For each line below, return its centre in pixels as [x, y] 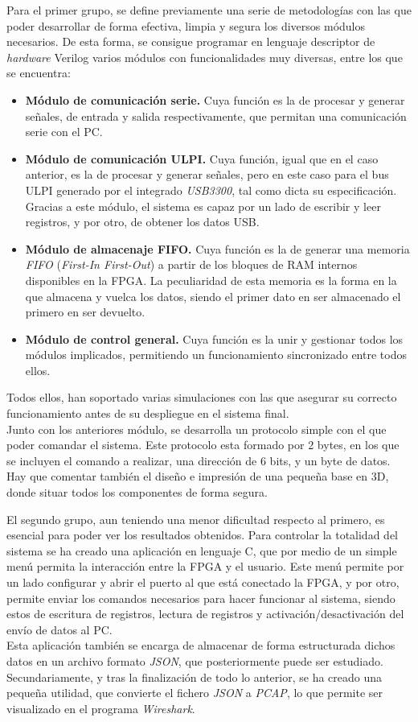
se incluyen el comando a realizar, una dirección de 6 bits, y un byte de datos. [199, 460]
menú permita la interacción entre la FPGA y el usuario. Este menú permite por [205, 566]
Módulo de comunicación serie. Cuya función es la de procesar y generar [215, 99]
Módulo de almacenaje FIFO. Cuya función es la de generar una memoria [217, 248]
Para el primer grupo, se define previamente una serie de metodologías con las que [209, 10]
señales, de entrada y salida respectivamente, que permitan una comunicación [216, 116]
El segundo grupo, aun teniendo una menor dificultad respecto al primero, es [196, 519]
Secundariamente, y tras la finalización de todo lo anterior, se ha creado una [195, 677]
